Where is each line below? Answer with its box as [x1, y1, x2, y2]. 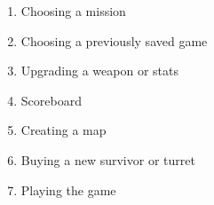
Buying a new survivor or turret [20, 150, 195, 169]
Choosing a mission [20, 2, 126, 20]
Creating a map [20, 121, 107, 139]
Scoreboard [20, 91, 82, 109]
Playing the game [20, 180, 116, 199]
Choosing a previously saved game [20, 31, 208, 50]
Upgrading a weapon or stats [20, 61, 178, 80]
